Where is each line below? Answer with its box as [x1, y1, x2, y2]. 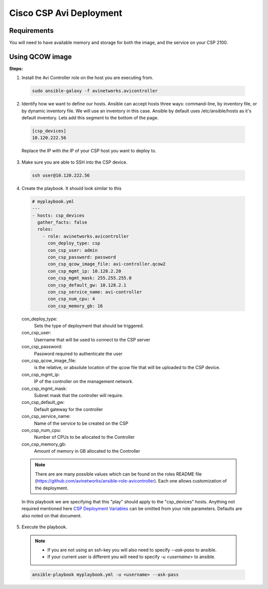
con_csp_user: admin [48, 247, 98, 253]
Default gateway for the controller [34, 406, 103, 412]
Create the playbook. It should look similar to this [21, 185, 122, 191]
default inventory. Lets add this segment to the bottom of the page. [21, 115, 159, 121]
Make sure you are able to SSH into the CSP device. [21, 159, 128, 165]
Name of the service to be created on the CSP [34, 420, 129, 426]
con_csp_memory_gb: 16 [48, 303, 103, 308]
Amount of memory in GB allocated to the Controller [34, 448, 140, 454]
